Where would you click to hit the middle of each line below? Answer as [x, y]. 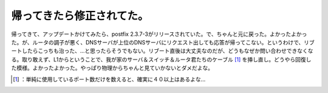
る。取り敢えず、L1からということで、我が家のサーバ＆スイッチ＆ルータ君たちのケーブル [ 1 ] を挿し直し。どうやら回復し [161, 59]
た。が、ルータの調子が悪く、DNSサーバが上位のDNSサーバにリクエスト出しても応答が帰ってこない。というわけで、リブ [163, 42]
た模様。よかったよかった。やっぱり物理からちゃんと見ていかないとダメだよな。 [112, 68]
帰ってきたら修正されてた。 [80, 16]
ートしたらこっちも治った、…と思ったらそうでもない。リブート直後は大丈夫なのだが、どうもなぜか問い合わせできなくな [162, 51]
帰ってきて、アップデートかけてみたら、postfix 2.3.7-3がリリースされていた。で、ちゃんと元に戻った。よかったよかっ [159, 34]
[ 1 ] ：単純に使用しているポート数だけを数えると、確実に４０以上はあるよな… [109, 79]
